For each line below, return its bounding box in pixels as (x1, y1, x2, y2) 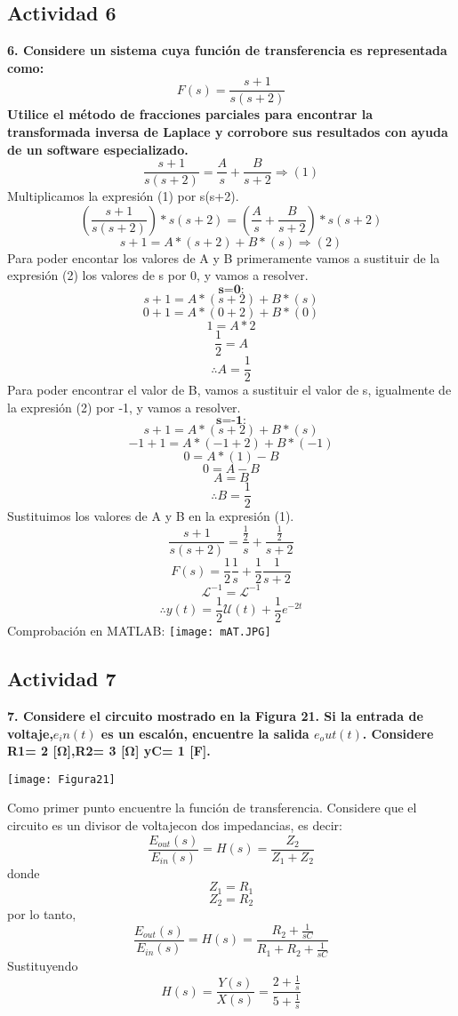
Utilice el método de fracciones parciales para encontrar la (7, 105, 374, 124)
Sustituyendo (7, 956, 78, 975)
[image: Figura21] (7, 772, 116, 786)
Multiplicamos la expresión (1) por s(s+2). (7, 187, 239, 205)
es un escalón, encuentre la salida (100, 724, 309, 742)
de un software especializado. (7, 140, 189, 158)
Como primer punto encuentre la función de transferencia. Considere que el (7, 798, 417, 817)
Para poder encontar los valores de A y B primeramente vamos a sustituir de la (7, 248, 440, 267)
